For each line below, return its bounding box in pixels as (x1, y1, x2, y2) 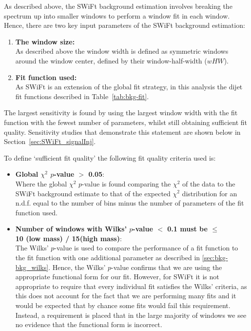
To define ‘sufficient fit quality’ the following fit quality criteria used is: (4, 152, 216, 163)
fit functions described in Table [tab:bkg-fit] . (15, 91, 149, 101)
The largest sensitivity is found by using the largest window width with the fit (4, 107, 238, 118)
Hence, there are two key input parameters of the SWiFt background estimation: (4, 20, 245, 30)
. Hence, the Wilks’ (48, 262, 106, 272)
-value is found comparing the (82, 178, 171, 188)
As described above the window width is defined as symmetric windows (15, 46, 229, 56)
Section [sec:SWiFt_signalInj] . (4, 136, 96, 146)
